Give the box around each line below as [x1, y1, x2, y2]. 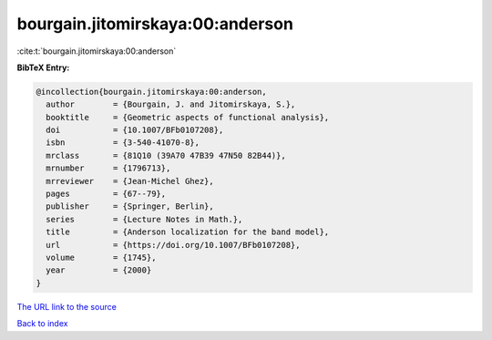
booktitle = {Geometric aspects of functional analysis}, [46, 112, 330, 122]
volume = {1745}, [46, 252, 157, 263]
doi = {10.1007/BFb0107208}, [46, 125, 224, 136]
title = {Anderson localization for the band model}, [46, 227, 330, 237]
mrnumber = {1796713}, [46, 163, 171, 173]
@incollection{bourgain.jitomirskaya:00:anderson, [36, 87, 268, 97]
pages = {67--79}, [46, 189, 167, 200]
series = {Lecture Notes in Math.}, [46, 214, 243, 224]
